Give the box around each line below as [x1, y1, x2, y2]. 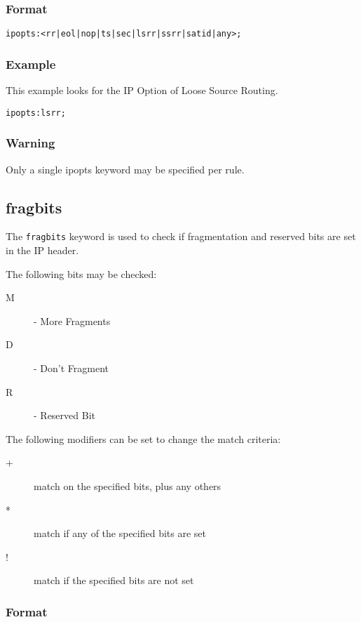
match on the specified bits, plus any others [34, 478, 222, 493]
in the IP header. [6, 243, 79, 258]
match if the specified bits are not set [34, 573, 194, 588]
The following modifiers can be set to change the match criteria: [6, 431, 281, 446]
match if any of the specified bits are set [34, 526, 207, 541]
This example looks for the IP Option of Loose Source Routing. [6, 83, 278, 98]
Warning [6, 134, 55, 152]
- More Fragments [34, 313, 111, 328]
